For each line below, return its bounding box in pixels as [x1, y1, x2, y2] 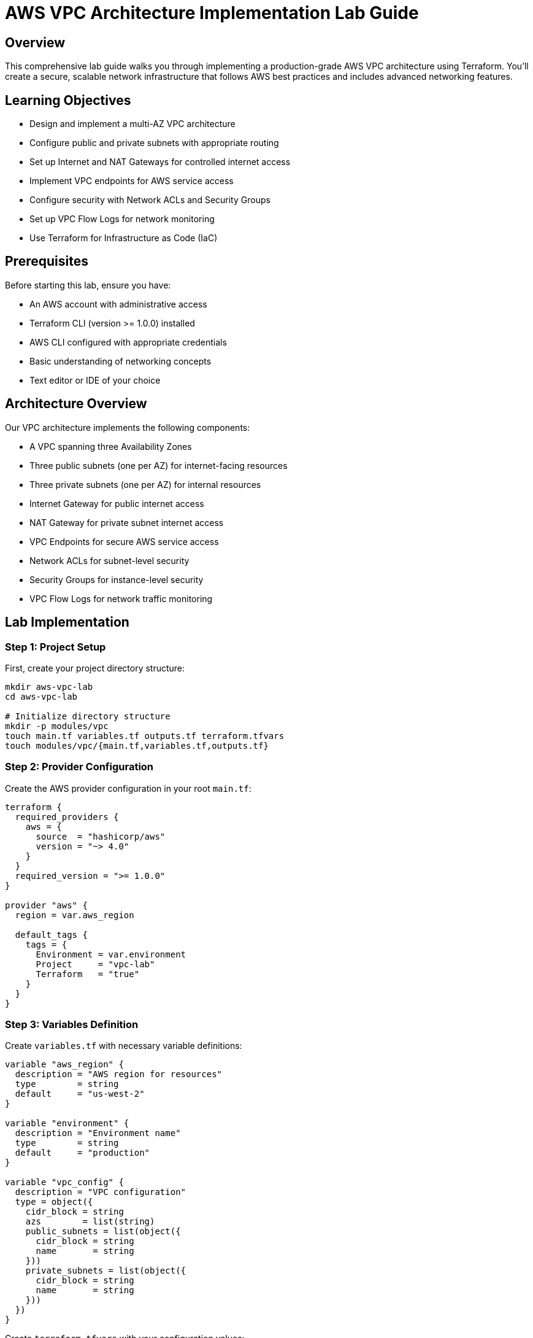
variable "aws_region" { [5, 1059, 124, 1070]
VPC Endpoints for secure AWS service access [29, 536, 219, 547]
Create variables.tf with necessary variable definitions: [5, 1040, 242, 1051]
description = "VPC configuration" [15, 1187, 186, 1197]
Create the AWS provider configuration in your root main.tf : [5, 783, 251, 794]
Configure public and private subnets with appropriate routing [29, 137, 279, 149]
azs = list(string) [25, 1216, 155, 1227]
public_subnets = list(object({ [25, 1226, 181, 1237]
